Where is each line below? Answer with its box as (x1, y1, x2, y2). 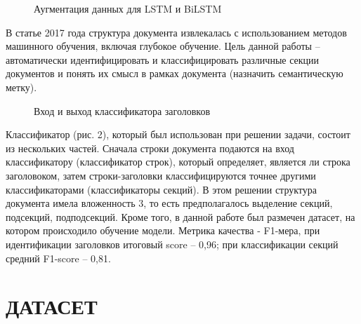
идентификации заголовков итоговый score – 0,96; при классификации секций (6, 236, 339, 251)
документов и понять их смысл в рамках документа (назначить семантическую (6, 66, 343, 81)
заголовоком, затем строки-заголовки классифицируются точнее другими (6, 168, 316, 182)
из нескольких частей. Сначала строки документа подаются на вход (6, 140, 294, 155)
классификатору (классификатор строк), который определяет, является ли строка (6, 154, 350, 169)
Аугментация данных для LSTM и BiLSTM (34, 1, 222, 15)
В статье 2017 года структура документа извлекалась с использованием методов (6, 25, 347, 39)
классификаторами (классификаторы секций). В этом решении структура (6, 182, 317, 196)
